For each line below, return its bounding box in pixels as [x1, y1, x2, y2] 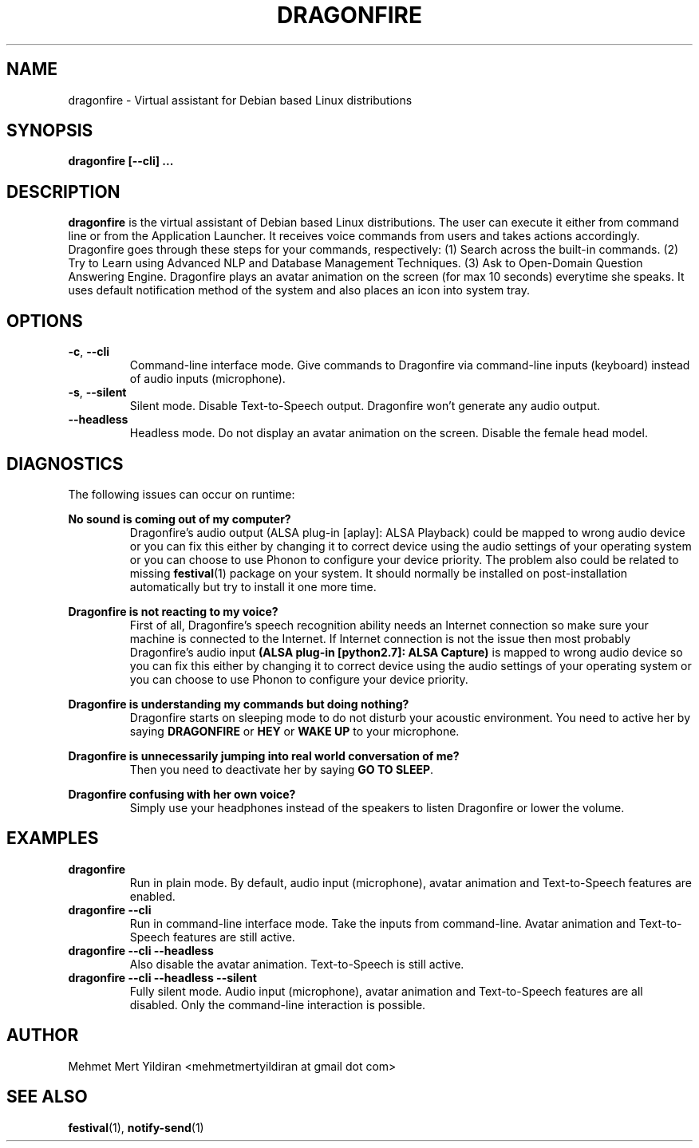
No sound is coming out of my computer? [68, 511, 291, 526]
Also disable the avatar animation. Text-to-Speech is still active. [129, 957, 464, 971]
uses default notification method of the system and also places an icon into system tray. [68, 283, 531, 298]
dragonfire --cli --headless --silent [68, 970, 257, 984]
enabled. [129, 889, 176, 903]
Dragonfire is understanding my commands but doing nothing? [68, 696, 409, 711]
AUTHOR [6, 1025, 79, 1046]
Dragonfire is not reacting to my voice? [68, 604, 278, 618]
